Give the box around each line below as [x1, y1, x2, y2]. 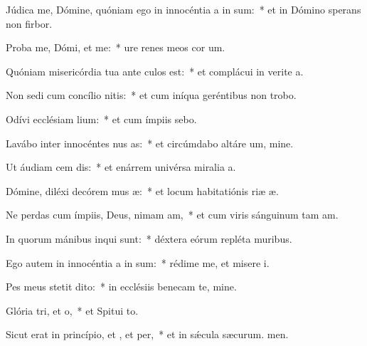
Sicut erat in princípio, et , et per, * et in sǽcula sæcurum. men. [6, 327, 289, 342]
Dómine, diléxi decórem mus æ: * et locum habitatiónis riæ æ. [6, 183, 279, 198]
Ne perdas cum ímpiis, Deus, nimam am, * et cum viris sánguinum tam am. [6, 207, 339, 222]
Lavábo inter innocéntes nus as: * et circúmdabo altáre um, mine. [6, 135, 294, 150]
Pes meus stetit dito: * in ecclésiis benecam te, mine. [6, 279, 237, 294]
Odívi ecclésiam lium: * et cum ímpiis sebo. [6, 111, 197, 126]
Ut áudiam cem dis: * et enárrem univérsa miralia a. [6, 159, 236, 174]
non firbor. [6, 16, 53, 31]
